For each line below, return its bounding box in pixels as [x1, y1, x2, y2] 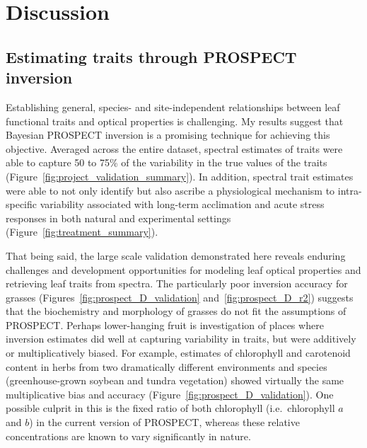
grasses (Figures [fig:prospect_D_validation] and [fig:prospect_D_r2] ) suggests [6, 289, 354, 304]
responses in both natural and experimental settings [6, 210, 231, 225]
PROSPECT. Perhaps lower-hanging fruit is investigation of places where [6, 317, 324, 332]
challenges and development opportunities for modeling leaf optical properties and [6, 262, 361, 277]
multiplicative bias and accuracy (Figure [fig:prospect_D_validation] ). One [6, 386, 334, 401]
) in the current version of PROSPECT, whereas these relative [29, 415, 300, 430]
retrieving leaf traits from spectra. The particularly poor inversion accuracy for [6, 276, 348, 291]
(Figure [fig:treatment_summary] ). [6, 224, 158, 239]
